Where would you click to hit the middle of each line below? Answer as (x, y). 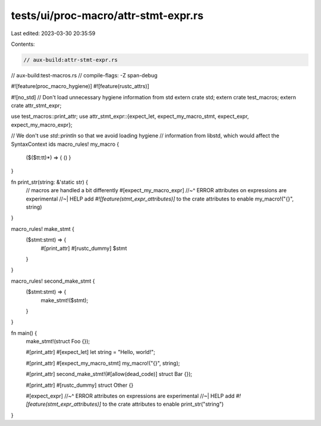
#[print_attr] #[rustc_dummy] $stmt (84, 248)
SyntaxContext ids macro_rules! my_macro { (65, 144)
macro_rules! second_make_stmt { (53, 281)
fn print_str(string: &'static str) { (50, 182)
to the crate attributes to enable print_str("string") (163, 404)
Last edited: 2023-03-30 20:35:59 (53, 33)
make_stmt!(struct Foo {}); (58, 342)
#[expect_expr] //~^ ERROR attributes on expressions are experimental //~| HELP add (130, 396)
